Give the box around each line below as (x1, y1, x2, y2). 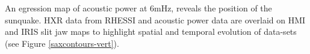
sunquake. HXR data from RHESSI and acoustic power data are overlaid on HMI (5, 13, 306, 26)
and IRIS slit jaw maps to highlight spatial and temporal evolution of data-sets (5, 25, 297, 38)
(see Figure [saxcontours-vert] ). (5, 37, 119, 49)
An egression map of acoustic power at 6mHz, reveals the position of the (5, 2, 272, 14)
